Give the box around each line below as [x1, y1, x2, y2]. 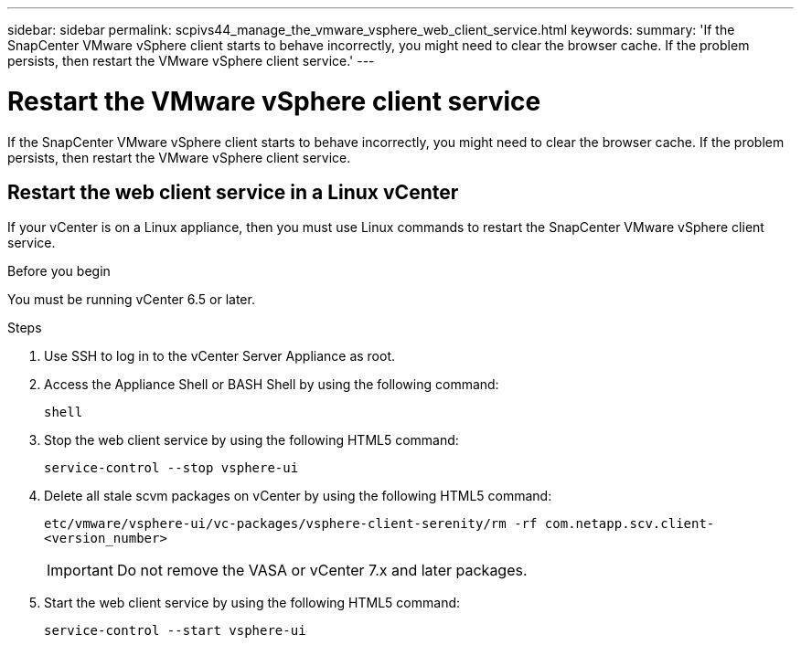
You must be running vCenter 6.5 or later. [7, 291, 255, 308]
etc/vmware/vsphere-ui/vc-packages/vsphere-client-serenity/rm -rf [44, 516, 538, 532]
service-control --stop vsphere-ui [44, 460, 299, 476]
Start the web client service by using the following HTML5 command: [44, 595, 461, 611]
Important [47, 561, 113, 580]
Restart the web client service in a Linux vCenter [7, 180, 459, 204]
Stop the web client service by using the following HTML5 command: [44, 432, 459, 449]
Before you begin [7, 263, 111, 280]
